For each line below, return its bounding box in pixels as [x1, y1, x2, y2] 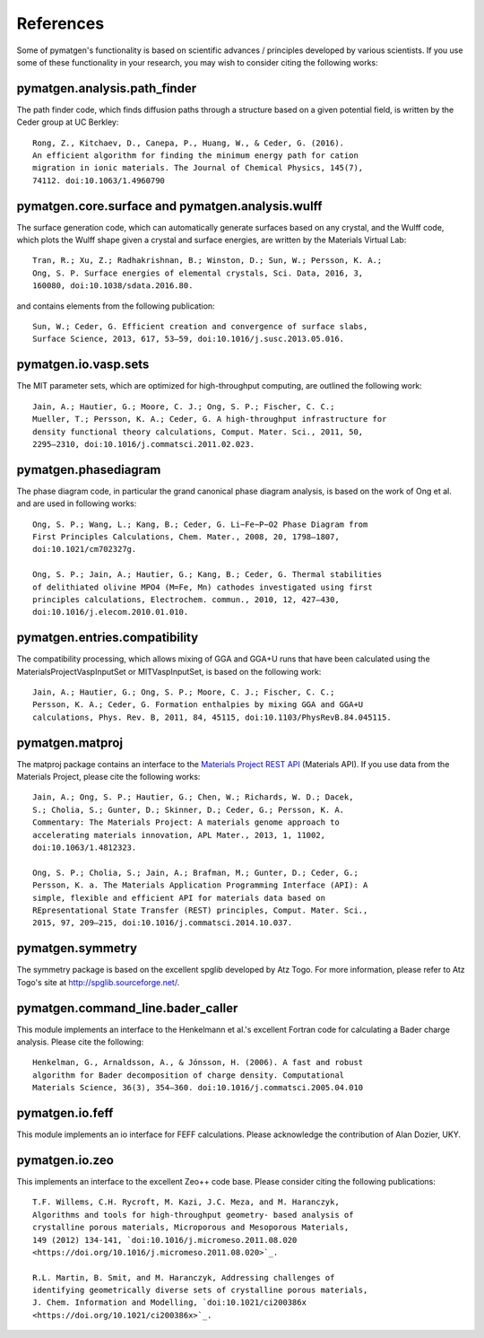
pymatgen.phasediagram [16, 462, 161, 477]
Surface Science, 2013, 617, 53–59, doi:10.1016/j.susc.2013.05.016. [32, 334, 345, 345]
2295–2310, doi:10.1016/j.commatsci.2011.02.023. [32, 439, 255, 449]
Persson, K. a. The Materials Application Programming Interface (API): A [32, 880, 368, 890]
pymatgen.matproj [16, 735, 124, 750]
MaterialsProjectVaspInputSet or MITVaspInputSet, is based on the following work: [16, 666, 322, 677]
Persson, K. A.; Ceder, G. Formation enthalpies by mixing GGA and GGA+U [32, 700, 364, 710]
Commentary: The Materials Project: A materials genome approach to [32, 818, 340, 827]
